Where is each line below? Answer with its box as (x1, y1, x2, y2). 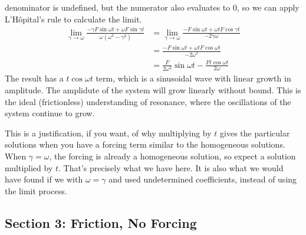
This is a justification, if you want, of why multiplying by (5, 126, 212, 139)
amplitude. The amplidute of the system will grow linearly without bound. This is (5, 84, 301, 96)
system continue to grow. (5, 107, 95, 119)
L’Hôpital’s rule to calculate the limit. (5, 12, 142, 25)
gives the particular (220, 126, 290, 139)
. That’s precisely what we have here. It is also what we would (58, 161, 284, 174)
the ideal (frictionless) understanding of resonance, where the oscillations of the (5, 95, 291, 107)
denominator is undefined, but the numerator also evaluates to (5, 1, 231, 13)
